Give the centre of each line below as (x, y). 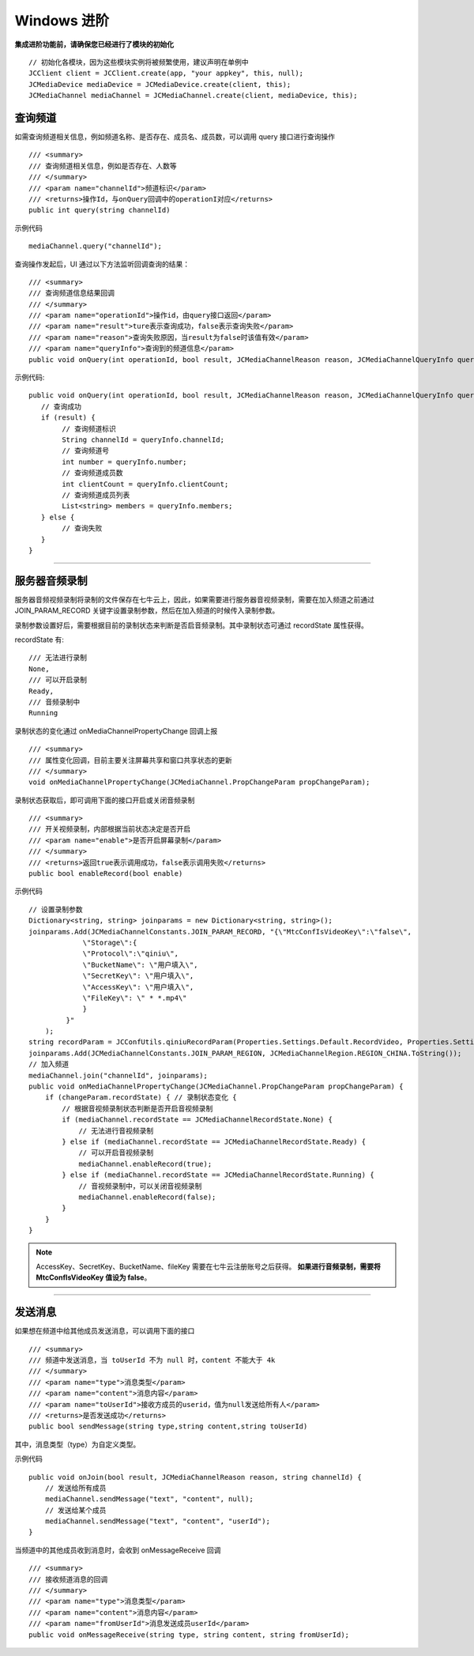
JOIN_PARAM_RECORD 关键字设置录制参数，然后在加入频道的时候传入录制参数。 (147, 611)
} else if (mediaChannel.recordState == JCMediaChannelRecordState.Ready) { (214, 1142)
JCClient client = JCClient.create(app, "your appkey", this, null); (166, 74)
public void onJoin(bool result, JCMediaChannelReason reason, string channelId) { (196, 1477)
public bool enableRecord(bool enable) (106, 874)
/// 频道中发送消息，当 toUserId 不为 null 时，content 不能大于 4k (152, 1360)
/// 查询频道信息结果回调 (71, 293)
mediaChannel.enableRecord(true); (145, 1164)
